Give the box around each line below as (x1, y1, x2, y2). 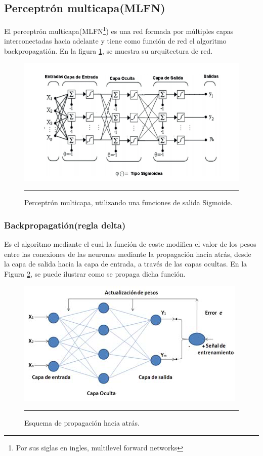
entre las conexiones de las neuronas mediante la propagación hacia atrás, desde (4, 248, 251, 259)
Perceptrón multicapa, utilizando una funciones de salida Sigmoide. (24, 197, 233, 208)
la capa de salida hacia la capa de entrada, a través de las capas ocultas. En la (4, 258, 247, 269)
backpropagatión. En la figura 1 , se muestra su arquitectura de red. (4, 46, 213, 56)
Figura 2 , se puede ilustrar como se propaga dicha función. (4, 268, 186, 279)
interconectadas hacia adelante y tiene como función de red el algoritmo (4, 35, 227, 46)
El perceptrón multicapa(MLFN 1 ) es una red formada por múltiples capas (4, 24, 234, 36)
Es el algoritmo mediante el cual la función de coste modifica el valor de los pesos (4, 239, 256, 249)
